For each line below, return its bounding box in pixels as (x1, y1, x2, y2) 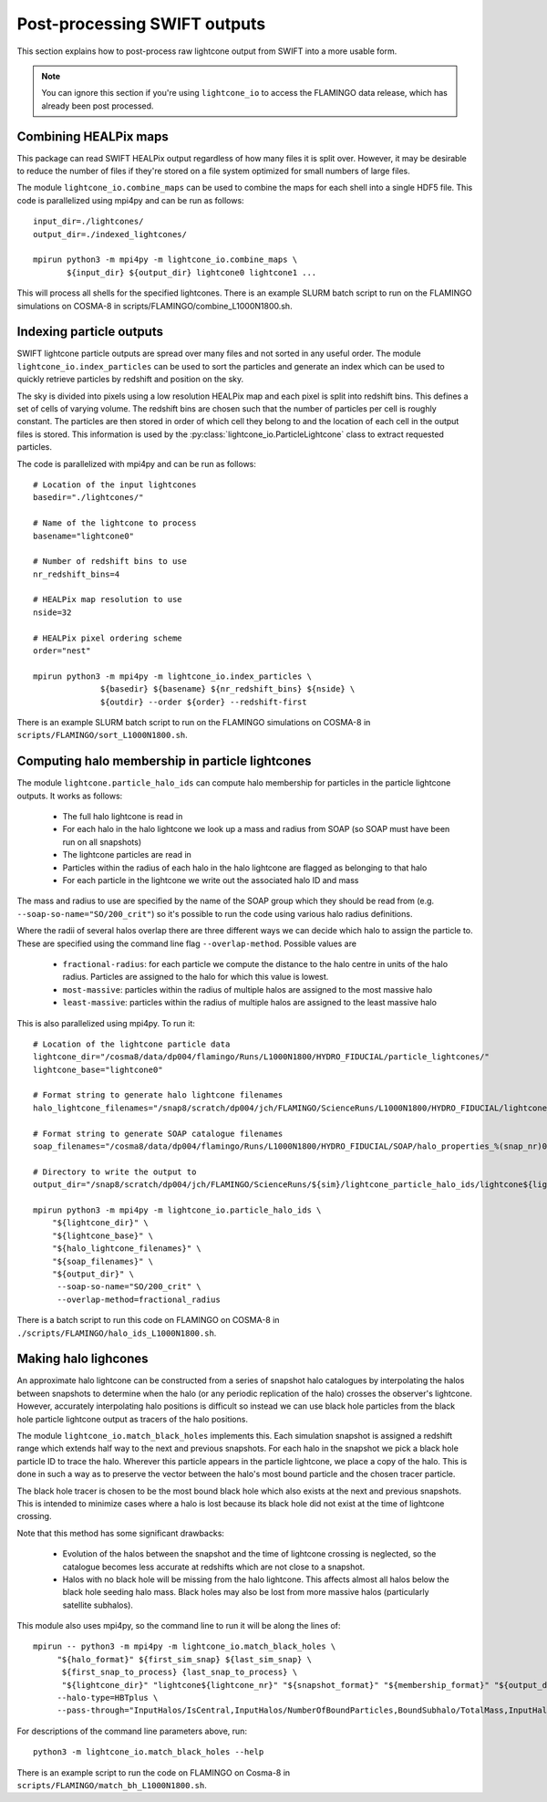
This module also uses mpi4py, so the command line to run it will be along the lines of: (16, 1620, 341, 1631)
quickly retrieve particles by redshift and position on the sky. (16, 374, 244, 385)
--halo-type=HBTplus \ (57, 1693, 159, 1703)
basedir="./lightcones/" (33, 493, 144, 503)
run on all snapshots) (62, 836, 142, 848)
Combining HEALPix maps (16, 129, 169, 144)
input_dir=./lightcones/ (33, 216, 144, 227)
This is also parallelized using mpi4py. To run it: (16, 1017, 196, 1028)
